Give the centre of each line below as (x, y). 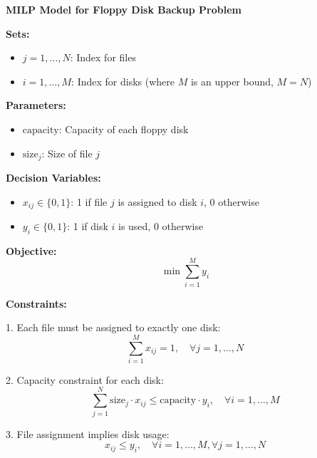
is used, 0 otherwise (161, 226)
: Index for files (103, 57)
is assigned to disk (157, 201)
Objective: (31, 250)
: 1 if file (89, 201)
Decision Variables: (53, 178)
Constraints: (36, 303)
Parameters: (36, 105)
